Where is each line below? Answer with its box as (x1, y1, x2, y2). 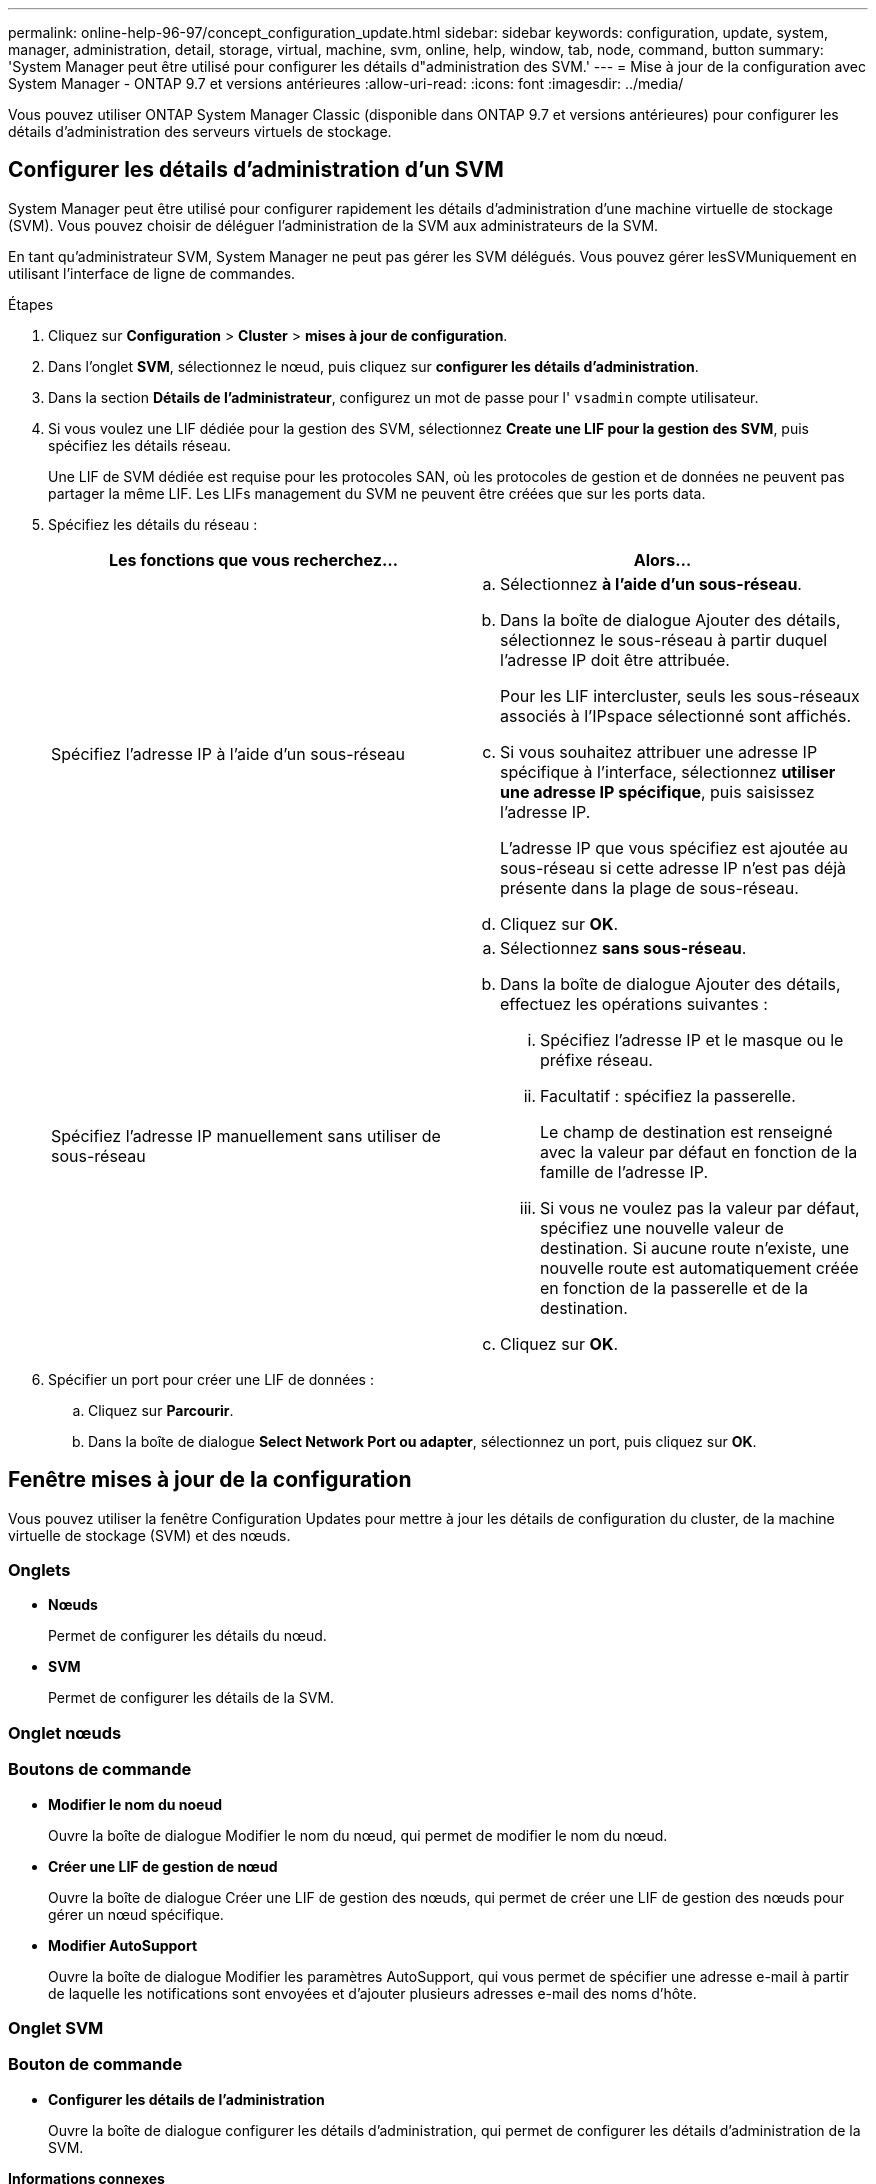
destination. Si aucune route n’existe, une (540, 1237, 850, 1258)
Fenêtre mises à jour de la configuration (8, 1467, 412, 1493)
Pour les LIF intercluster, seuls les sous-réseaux (500, 685, 860, 706)
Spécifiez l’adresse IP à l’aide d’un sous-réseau (51, 743, 405, 764)
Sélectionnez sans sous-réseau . (500, 937, 747, 958)
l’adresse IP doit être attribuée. (500, 649, 730, 670)
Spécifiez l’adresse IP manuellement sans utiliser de (51, 1125, 441, 1146)
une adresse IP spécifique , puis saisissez (500, 781, 815, 802)
